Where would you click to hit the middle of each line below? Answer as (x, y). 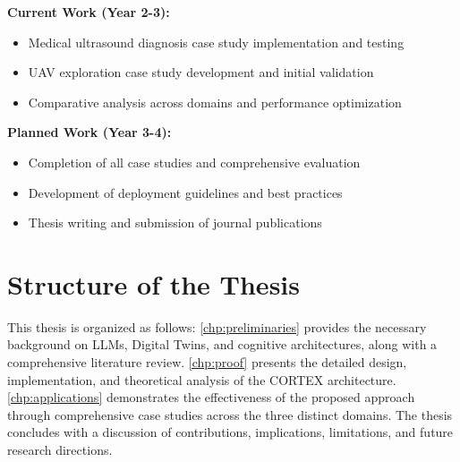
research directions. (60, 450)
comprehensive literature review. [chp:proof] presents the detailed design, (207, 362)
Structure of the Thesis (153, 283)
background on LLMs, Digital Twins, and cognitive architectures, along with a (222, 344)
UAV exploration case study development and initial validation (201, 72)
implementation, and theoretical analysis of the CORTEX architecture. (202, 379)
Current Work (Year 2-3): (89, 12)
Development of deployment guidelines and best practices (185, 192)
